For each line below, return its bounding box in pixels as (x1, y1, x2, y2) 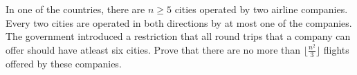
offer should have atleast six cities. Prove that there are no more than (6, 42, 301, 56)
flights (323, 42, 349, 56)
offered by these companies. (6, 56, 122, 70)
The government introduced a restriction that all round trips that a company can (6, 29, 351, 43)
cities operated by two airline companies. (174, 2, 348, 16)
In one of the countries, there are (6, 2, 145, 16)
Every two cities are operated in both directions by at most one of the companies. (6, 15, 352, 30)
